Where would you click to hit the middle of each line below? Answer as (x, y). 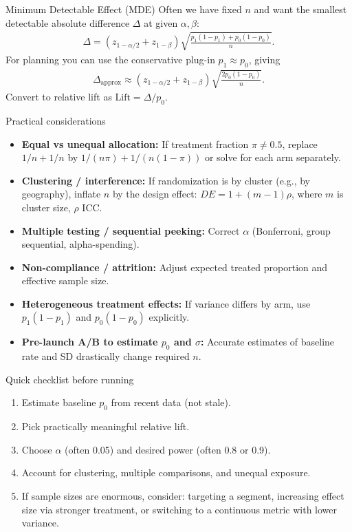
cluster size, (46, 207)
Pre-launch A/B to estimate (90, 342)
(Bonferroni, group (291, 230)
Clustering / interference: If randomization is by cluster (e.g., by (166, 180)
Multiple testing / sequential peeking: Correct (131, 230)
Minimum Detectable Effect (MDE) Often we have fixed (124, 9)
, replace (300, 143)
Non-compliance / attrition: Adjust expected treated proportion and (175, 267)
